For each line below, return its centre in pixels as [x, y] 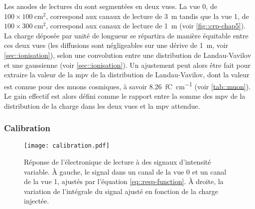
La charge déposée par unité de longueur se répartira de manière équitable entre [126, 35]
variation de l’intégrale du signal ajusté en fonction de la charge [121, 191]
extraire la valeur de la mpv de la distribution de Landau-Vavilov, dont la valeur [127, 75]
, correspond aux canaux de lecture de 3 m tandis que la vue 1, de [147, 16]
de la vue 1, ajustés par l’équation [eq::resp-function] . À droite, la [124, 181]
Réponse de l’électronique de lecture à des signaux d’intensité [118, 162]
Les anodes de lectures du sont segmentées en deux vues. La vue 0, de [111, 6]
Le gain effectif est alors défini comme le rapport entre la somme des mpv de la [125, 96]
